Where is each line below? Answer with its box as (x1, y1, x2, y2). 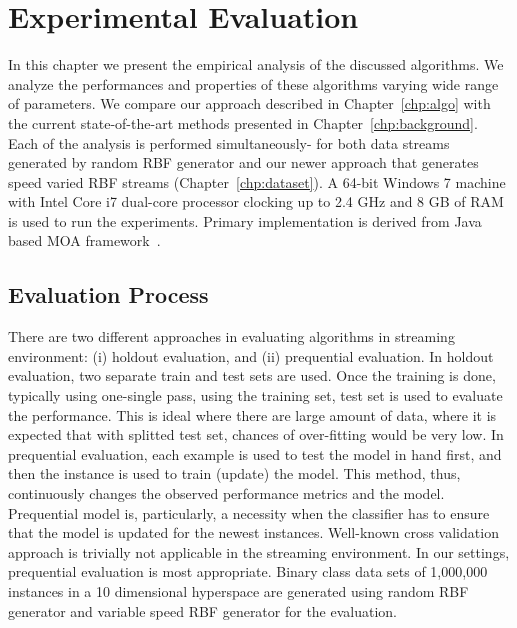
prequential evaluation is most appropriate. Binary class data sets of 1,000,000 (8, 561, 488, 582)
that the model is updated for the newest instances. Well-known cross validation (8, 522, 499, 543)
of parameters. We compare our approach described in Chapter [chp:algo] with (8, 93, 491, 114)
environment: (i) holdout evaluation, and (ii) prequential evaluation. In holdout (8, 345, 494, 366)
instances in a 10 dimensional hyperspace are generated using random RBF (8, 580, 469, 601)
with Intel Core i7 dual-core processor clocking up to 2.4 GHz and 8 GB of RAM (8, 191, 504, 212)
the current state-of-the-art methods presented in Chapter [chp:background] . (8, 112, 478, 133)
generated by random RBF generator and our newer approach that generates (8, 152, 479, 173)
